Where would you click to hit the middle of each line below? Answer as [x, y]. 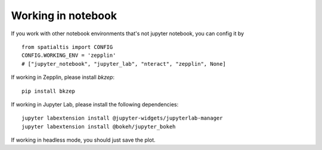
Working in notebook [64, 16]
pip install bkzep [49, 91]
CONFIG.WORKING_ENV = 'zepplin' [69, 56]
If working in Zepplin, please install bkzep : [63, 77]
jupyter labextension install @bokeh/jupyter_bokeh [99, 126]
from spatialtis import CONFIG [67, 47]
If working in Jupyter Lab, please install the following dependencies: [95, 104]
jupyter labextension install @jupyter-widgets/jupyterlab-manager [122, 118]
